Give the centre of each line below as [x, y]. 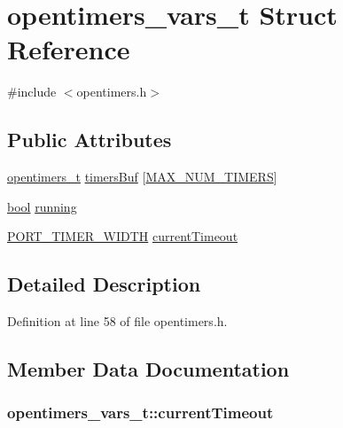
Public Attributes [90, 140]
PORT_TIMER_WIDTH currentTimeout [123, 236]
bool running [42, 206]
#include [32, 92]
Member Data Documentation [148, 369]
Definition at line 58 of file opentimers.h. [117, 321]
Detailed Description [104, 284]
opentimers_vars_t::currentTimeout [140, 412]
